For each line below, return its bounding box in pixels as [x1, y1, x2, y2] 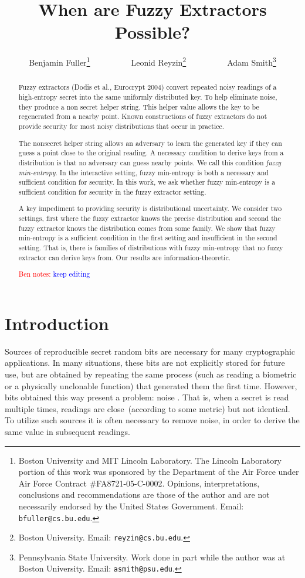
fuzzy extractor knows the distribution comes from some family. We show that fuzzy [18, 223, 276, 233]
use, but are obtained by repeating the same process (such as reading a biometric [5, 368, 297, 380]
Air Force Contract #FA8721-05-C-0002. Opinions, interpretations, [18, 477, 260, 489]
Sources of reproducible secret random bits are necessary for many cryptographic [5, 345, 296, 357]
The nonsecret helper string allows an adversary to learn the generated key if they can [18, 138, 282, 148]
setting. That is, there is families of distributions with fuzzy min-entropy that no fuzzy [18, 242, 283, 252]
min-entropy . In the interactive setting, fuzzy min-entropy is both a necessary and [18, 167, 269, 177]
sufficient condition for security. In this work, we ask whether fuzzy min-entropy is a [18, 177, 276, 187]
